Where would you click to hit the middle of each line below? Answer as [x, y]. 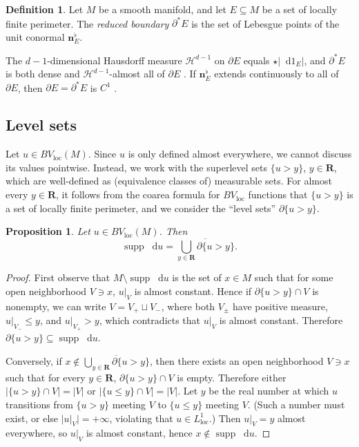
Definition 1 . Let [45, 9]
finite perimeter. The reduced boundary [87, 23]
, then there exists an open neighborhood [237, 361]
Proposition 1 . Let [48, 231]
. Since [102, 154]
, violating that [141, 418]
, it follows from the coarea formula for [138, 194]
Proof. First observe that [58, 277]
